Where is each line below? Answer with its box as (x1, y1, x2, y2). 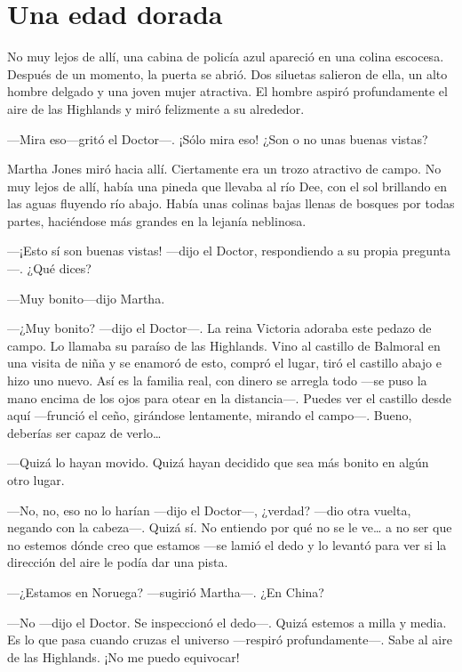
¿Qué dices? (27, 259, 92, 278)
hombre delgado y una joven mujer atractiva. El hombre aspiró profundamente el (7, 82, 448, 101)
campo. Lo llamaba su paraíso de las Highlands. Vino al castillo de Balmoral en (7, 336, 441, 354)
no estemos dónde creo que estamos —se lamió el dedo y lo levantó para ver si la (7, 535, 447, 554)
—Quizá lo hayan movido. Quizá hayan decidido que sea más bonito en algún (7, 453, 429, 472)
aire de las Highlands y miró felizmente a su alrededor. (7, 99, 305, 117)
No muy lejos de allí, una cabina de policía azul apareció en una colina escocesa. (7, 47, 444, 66)
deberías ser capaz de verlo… (7, 423, 162, 441)
